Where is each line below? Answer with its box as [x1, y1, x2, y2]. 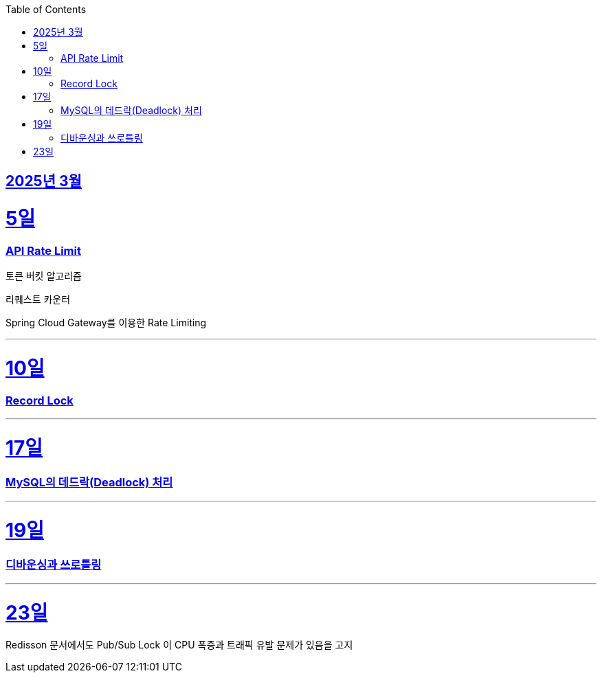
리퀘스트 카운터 [5, 293, 71, 306]
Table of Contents [5, 3, 87, 15]
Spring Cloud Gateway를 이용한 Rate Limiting [5, 317, 207, 329]
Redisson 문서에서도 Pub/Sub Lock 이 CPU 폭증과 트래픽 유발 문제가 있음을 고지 [5, 639, 353, 651]
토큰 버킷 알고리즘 [5, 270, 82, 282]
